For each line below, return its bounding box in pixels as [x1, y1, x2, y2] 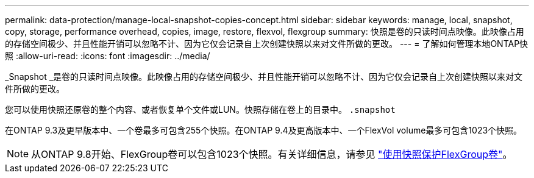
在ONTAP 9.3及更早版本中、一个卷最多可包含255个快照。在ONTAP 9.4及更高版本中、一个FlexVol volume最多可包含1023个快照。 [5, 125, 522, 135]
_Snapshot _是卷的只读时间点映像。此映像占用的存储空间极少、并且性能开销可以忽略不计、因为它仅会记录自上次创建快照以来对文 [5, 71, 523, 82]
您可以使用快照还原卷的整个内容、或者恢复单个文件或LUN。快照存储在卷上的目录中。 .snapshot [5, 104, 396, 115]
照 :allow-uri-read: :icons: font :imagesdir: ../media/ [5, 51, 210, 61]
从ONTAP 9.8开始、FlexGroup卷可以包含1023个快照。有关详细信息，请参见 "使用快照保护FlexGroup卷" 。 [31, 148, 513, 160]
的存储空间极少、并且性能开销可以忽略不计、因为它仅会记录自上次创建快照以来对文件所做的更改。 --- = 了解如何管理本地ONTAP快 [5, 38, 529, 49]
